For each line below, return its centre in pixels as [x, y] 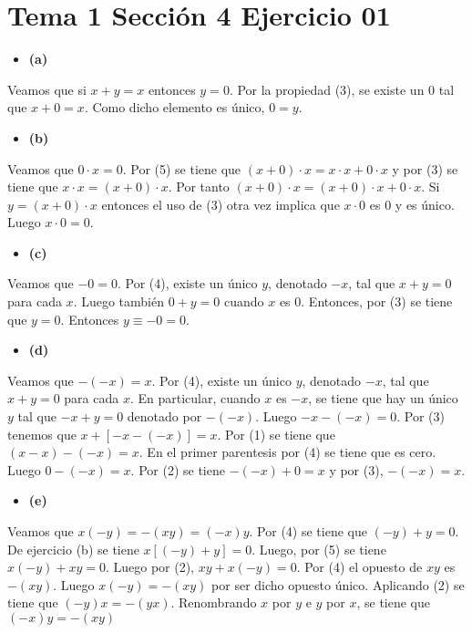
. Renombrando [214, 602]
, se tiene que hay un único [383, 398]
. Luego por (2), [150, 567]
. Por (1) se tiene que [276, 434]
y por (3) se [425, 168]
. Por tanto [199, 187]
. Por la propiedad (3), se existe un [327, 89]
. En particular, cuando [195, 398]
